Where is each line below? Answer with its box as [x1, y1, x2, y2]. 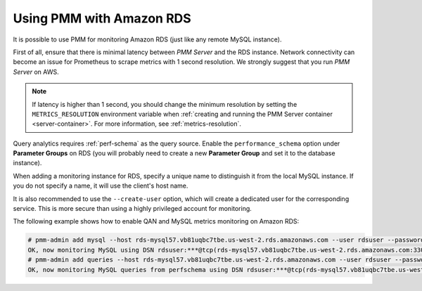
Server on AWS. [13, 67, 59, 76]
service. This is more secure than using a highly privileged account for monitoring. [13, 205, 252, 213]
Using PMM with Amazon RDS [13, 11, 191, 26]
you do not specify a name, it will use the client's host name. [13, 181, 188, 190]
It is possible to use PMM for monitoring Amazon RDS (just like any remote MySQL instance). [13, 35, 282, 44]
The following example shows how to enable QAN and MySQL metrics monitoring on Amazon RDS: [13, 217, 300, 226]
